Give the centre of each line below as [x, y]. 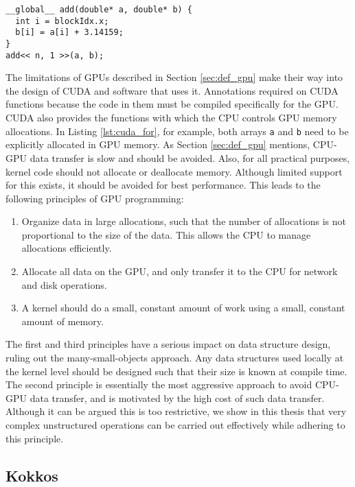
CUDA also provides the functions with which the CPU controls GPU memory [171, 118]
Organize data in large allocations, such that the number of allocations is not [184, 221]
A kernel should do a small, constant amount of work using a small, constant [183, 308]
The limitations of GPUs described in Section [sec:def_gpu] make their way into [174, 77]
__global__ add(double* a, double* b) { [99, 10]
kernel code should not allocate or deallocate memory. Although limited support [174, 171]
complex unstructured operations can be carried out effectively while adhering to [175, 425]
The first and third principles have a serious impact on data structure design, [168, 344]
